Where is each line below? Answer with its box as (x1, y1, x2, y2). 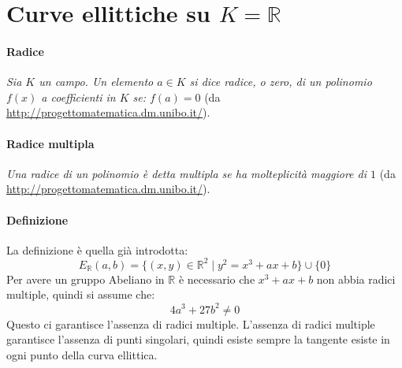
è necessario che (178, 270, 255, 287)
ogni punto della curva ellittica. (6, 346, 158, 362)
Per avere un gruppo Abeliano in (6, 270, 165, 287)
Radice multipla (6, 135, 95, 151)
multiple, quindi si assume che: (6, 286, 155, 303)
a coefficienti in (41, 88, 116, 105)
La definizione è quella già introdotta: (6, 241, 188, 258)
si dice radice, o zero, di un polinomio (189, 73, 372, 90)
